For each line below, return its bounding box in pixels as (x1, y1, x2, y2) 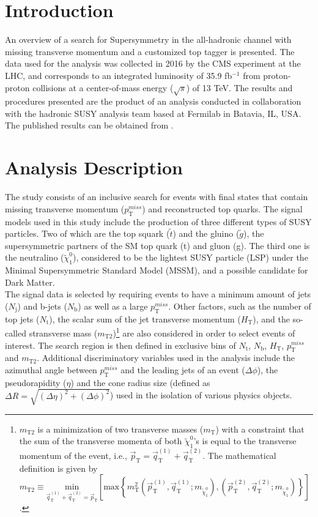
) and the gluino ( (172, 227, 240, 240)
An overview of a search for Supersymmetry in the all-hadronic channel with (5, 33, 292, 46)
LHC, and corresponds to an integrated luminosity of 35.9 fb (5, 69, 232, 81)
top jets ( (5, 312, 40, 325)
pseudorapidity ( (5, 376, 67, 389)
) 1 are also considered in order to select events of (113, 325, 295, 339)
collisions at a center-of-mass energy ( (32, 81, 174, 94)
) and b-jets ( (17, 299, 67, 312)
